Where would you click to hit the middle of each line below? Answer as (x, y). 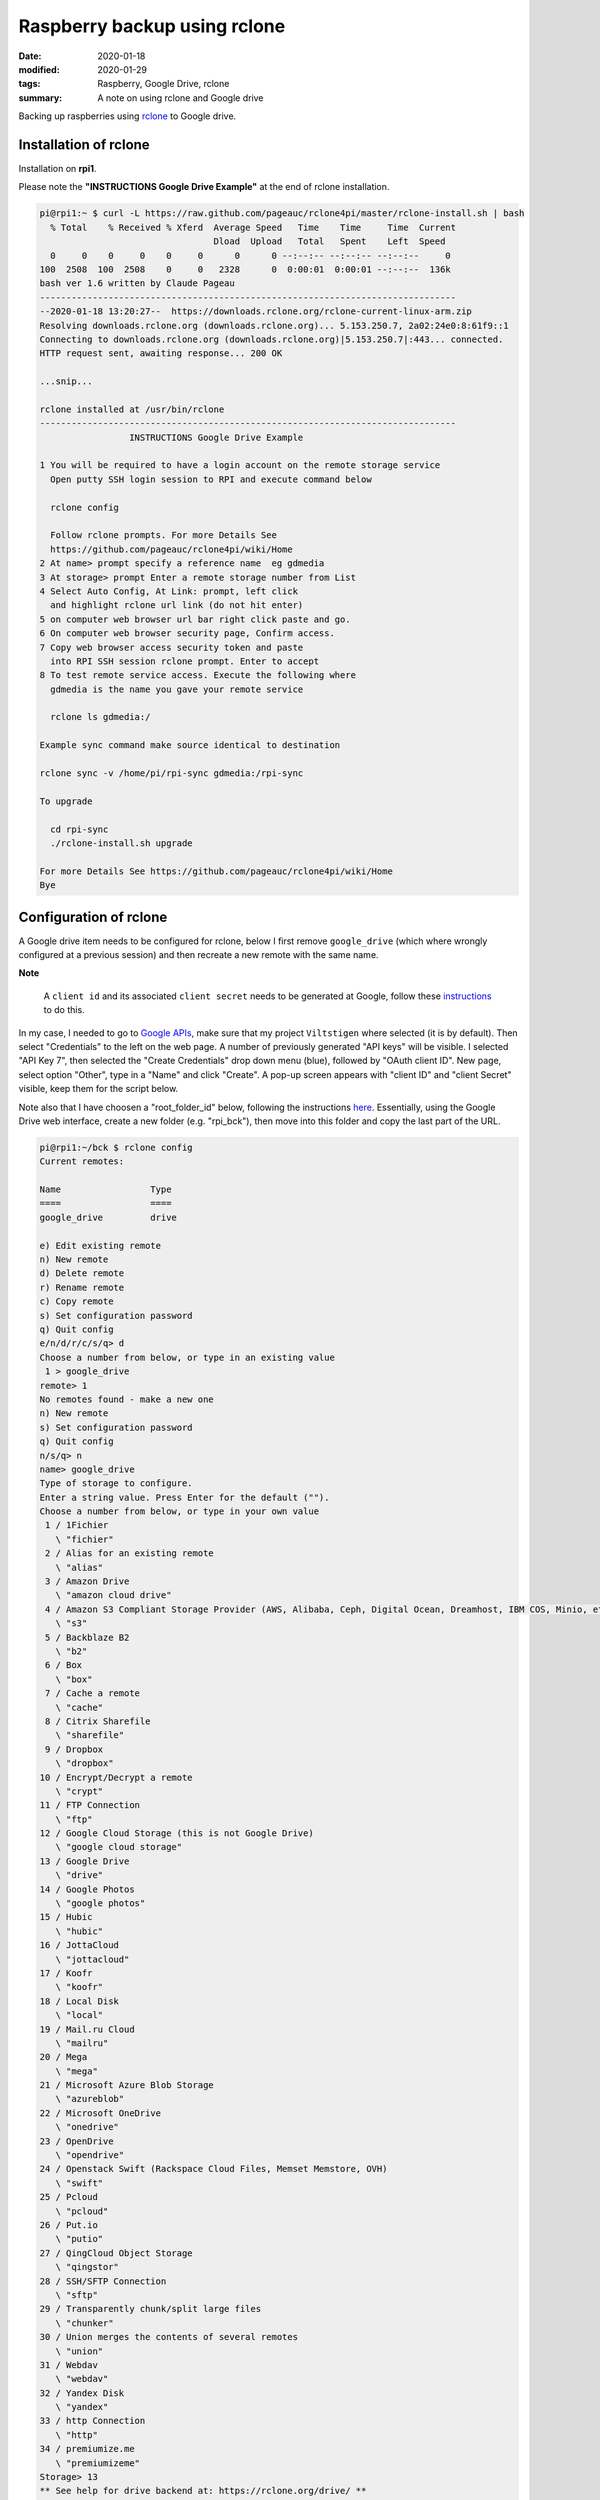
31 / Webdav (69, 2364)
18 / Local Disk (79, 2001)
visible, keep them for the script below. (98, 1089)
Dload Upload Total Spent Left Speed (329, 241)
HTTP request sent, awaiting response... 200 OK (161, 353)
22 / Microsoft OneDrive (100, 2113)
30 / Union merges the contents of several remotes (169, 2337)
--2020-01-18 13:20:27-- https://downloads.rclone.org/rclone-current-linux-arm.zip (255, 311)
